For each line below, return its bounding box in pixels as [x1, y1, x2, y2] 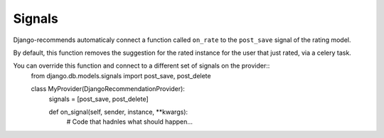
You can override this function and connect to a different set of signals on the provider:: [13, 61, 270, 70]
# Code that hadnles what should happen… [66, 117, 193, 126]
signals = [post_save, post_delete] [48, 95, 149, 103]
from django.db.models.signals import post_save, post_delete [31, 71, 211, 80]
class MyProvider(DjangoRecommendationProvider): [31, 85, 185, 93]
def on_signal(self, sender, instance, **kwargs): [48, 107, 188, 116]
